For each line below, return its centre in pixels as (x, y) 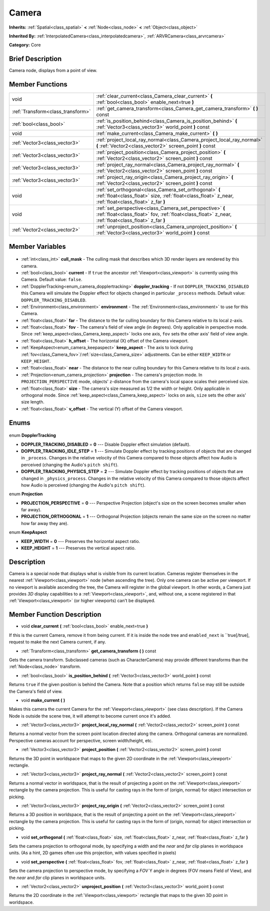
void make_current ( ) (43, 700)
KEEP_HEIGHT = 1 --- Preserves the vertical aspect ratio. (78, 548)
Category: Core (25, 45)
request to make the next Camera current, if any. (58, 642)
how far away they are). (45, 523)
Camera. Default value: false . (52, 280)
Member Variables (37, 246)
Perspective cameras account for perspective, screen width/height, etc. (81, 740)
